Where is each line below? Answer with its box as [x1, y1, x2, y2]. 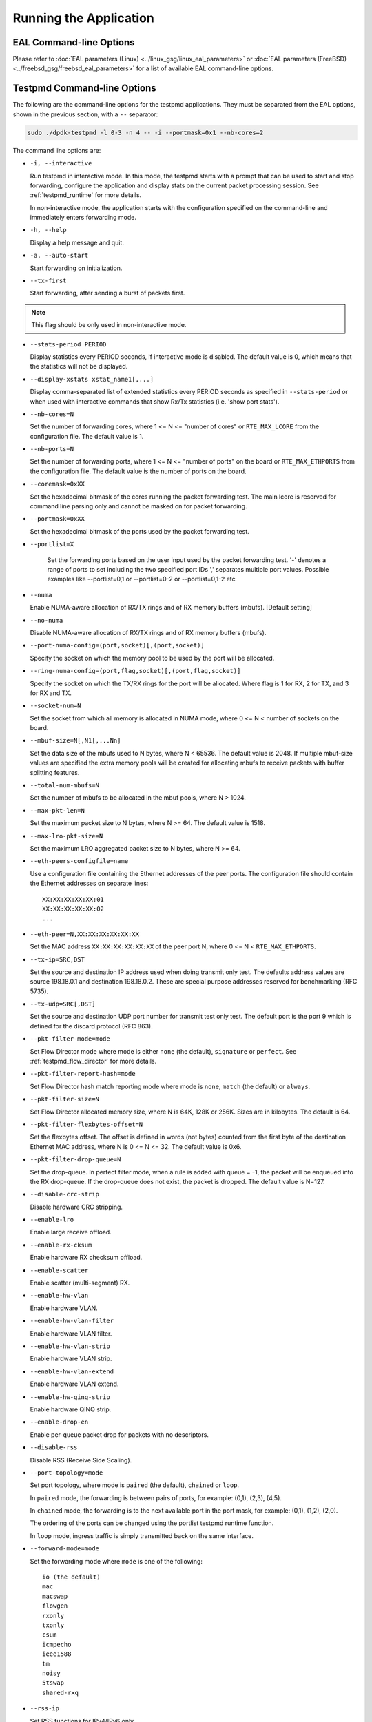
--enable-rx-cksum [30, 1241, 92, 1249]
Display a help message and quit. [30, 238, 124, 247]
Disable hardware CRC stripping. [30, 1203, 123, 1211]
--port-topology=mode [30, 1469, 103, 1477]
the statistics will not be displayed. [30, 362, 128, 371]
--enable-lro [30, 1216, 74, 1224]
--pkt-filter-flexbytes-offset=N [30, 1120, 143, 1128]
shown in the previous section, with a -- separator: [12, 110, 158, 118]
